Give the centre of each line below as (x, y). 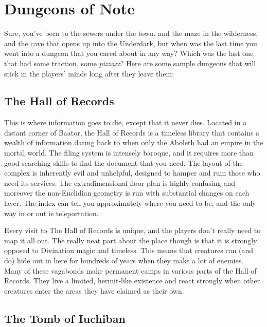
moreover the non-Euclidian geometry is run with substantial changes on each (127, 193)
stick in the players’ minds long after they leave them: (89, 73)
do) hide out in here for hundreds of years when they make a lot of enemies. (124, 261)
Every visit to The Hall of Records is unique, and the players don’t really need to (132, 230)
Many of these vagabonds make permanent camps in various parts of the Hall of (130, 270)
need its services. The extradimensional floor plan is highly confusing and (120, 182)
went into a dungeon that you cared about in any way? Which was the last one (129, 53)
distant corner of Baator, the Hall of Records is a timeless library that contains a (132, 132)
